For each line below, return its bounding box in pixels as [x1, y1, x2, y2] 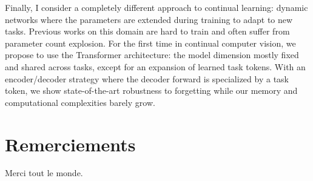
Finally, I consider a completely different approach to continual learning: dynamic [5, 1, 308, 13]
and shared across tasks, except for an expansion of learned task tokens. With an [5, 60, 306, 73]
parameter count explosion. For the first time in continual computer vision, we [5, 36, 296, 49]
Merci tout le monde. [5, 166, 83, 179]
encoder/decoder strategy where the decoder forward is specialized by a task [5, 72, 289, 85]
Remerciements [5, 131, 136, 156]
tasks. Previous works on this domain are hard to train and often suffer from [5, 25, 290, 38]
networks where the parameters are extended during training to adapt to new [5, 13, 293, 25]
